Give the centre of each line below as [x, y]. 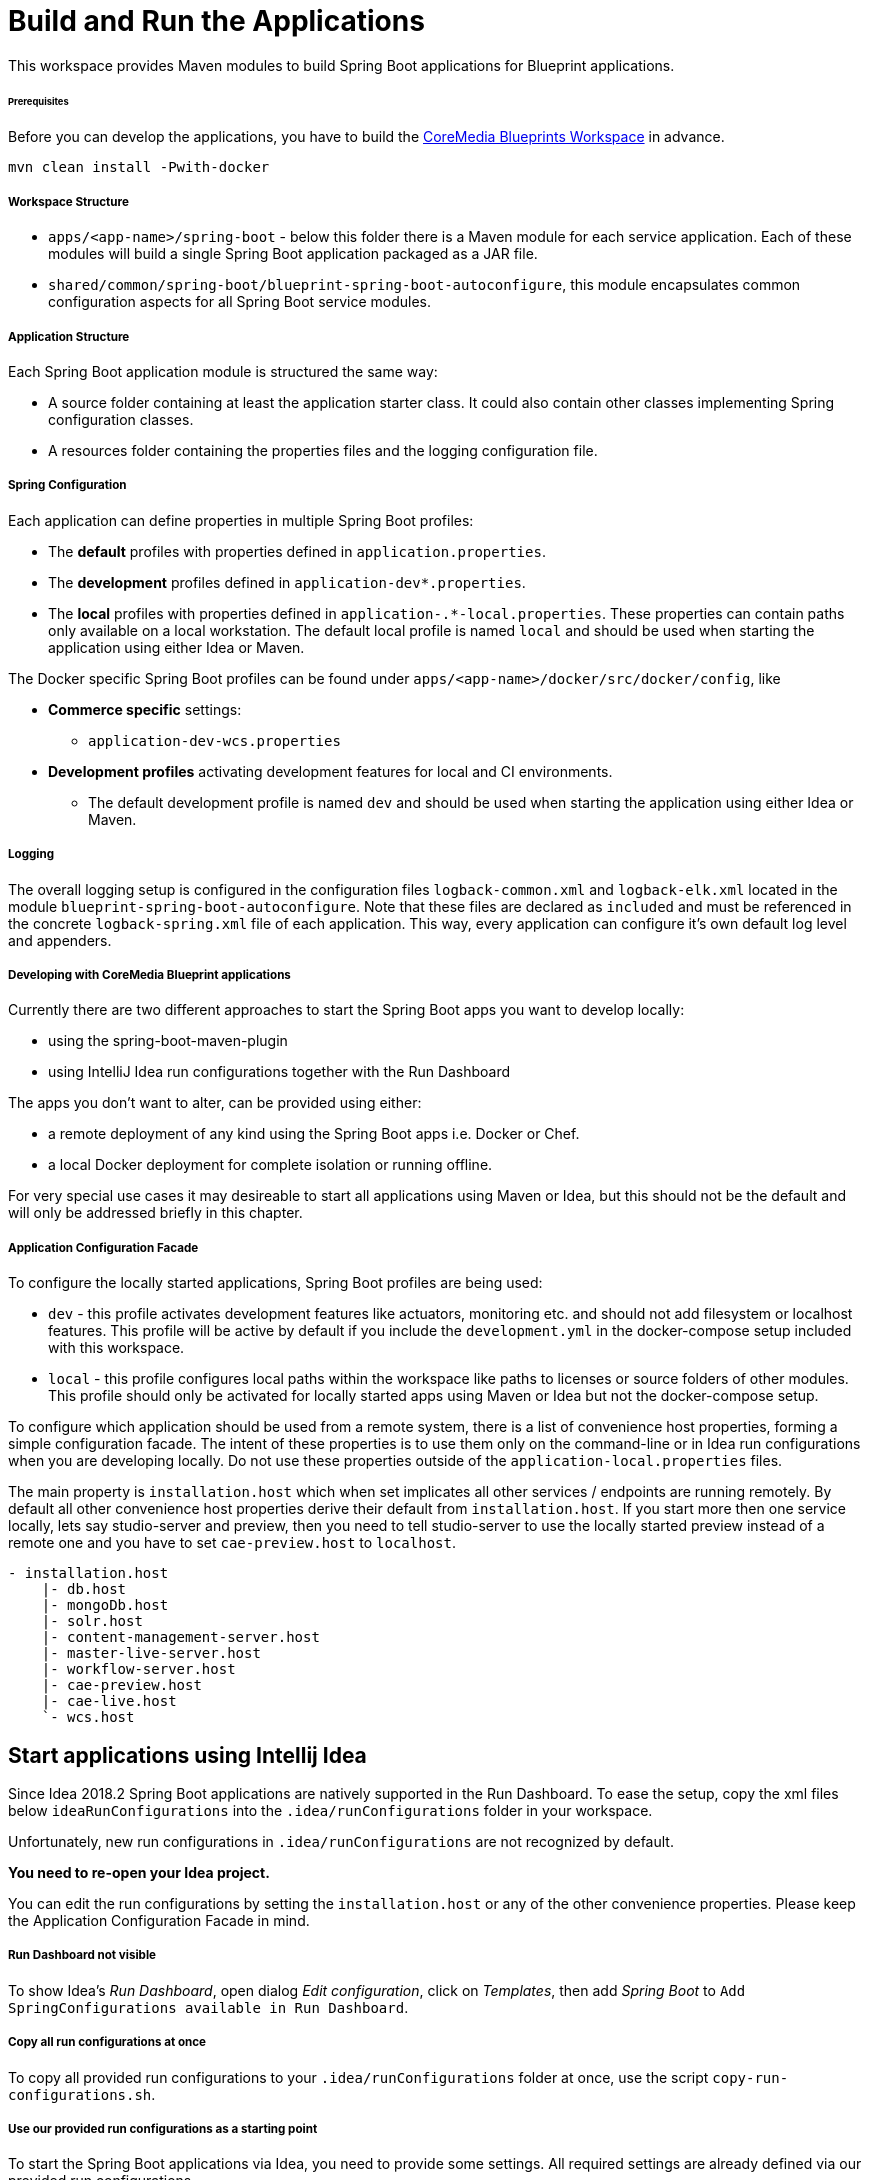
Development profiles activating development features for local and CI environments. [330, 771]
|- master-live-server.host [151, 1653]
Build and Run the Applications [216, 21]
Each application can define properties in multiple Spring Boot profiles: [241, 520]
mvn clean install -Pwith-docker [139, 167]
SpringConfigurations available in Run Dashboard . [208, 2007]
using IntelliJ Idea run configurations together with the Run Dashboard [279, 1072]
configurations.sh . [82, 2094]
